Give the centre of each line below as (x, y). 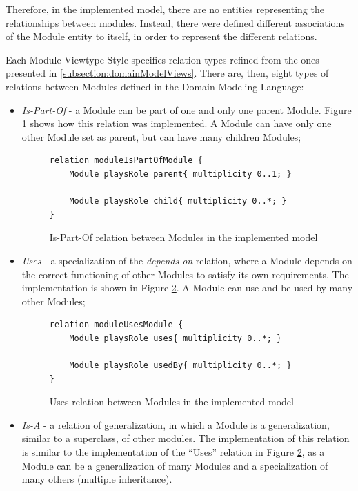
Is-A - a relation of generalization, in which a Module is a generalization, (176, 424)
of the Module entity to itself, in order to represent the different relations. (161, 36)
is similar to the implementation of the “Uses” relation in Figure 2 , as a (173, 452)
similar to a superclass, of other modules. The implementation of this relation (186, 438)
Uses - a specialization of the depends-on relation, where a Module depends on (187, 260)
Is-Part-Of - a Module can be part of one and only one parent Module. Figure (187, 109)
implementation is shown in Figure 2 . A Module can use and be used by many (187, 288)
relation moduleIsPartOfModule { (126, 161)
